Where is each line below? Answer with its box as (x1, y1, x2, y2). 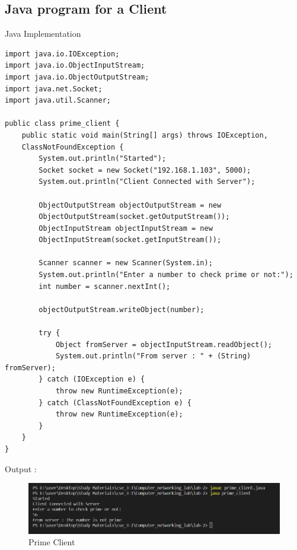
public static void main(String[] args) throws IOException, (21, 131, 268, 139)
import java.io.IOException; (5, 49, 120, 58)
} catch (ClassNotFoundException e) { (39, 398, 191, 407)
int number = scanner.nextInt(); (39, 282, 171, 291)
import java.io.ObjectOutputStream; (5, 72, 149, 81)
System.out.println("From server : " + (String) (55, 352, 251, 361)
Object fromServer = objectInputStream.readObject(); (55, 340, 273, 349)
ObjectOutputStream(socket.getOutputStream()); (39, 212, 230, 221)
